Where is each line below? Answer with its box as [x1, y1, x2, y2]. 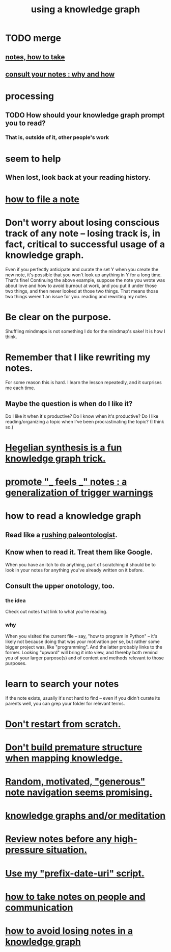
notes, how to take [5, 53, 65, 61]
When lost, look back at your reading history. [5, 173, 151, 182]
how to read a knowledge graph [5, 510, 141, 522]
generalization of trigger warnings [5, 487, 154, 498]
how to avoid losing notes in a [5, 925, 133, 937]
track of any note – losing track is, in [5, 228, 161, 240]
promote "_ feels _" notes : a [5, 476, 127, 488]
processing [5, 90, 54, 102]
